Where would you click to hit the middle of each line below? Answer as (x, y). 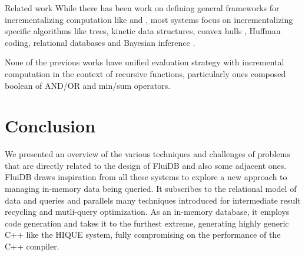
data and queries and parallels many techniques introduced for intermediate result (153, 200)
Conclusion (50, 126)
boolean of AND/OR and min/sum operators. (88, 85)
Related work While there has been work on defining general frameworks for (142, 8)
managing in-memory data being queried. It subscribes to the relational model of (151, 189)
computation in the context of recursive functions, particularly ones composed (145, 73)
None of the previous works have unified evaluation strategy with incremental (145, 62)
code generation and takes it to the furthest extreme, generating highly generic (147, 223)
